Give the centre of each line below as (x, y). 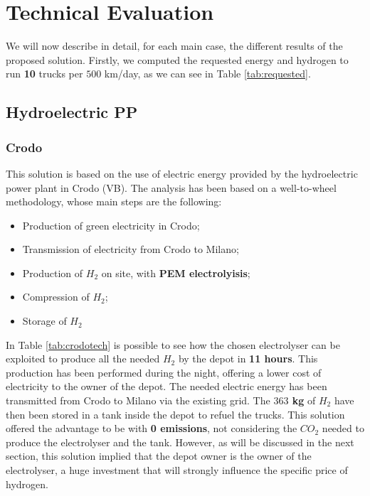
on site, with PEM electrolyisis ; (176, 273)
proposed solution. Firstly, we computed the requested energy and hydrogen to (177, 59)
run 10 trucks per (44, 74)
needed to (343, 428)
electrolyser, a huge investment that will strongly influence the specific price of (177, 470)
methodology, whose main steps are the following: (114, 201)
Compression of (56, 297)
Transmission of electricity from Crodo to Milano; (131, 249)
